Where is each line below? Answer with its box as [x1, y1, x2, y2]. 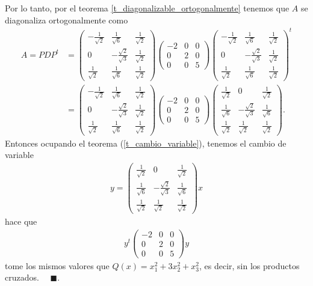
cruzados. [5, 271, 39, 284]
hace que [5, 214, 37, 227]
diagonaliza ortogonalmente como [5, 13, 128, 26]
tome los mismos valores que [5, 259, 110, 272]
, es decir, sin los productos [199, 259, 300, 272]
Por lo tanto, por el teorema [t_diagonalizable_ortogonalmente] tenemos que [5, 2, 290, 14]
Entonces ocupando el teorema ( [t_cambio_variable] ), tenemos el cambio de [5, 136, 287, 149]
